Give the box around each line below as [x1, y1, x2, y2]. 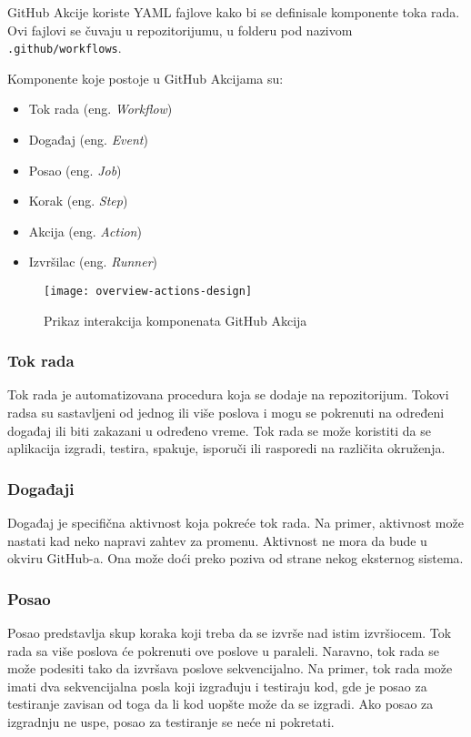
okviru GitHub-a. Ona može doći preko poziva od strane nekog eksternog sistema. [7, 549, 464, 568]
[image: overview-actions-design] [44, 285, 253, 298]
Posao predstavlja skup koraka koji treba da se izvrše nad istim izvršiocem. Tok [7, 623, 452, 642]
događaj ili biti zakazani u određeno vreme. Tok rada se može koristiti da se [7, 420, 431, 439]
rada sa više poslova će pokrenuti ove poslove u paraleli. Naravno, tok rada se [7, 641, 440, 660]
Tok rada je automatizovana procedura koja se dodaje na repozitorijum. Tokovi [7, 385, 449, 404]
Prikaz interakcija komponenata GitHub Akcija [44, 310, 307, 329]
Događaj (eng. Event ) [28, 130, 148, 149]
